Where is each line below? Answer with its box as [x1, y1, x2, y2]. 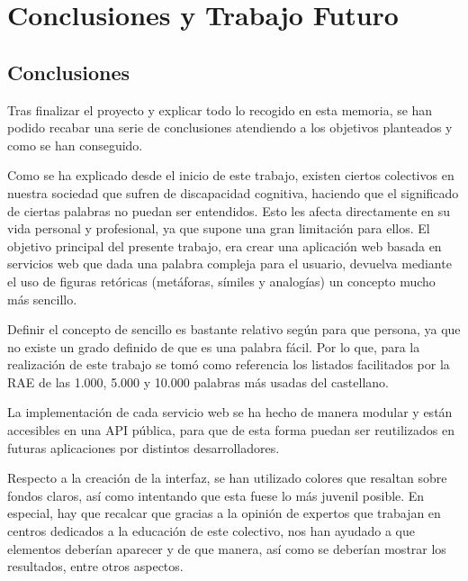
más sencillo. [7, 289, 77, 308]
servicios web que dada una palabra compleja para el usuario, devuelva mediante [7, 254, 452, 273]
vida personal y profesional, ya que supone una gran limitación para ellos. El [7, 219, 430, 238]
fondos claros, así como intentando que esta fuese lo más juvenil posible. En [7, 486, 425, 504]
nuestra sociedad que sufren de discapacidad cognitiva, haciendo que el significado [7, 183, 459, 202]
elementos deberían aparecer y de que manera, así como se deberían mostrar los [7, 539, 446, 558]
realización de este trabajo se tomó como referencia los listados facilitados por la [7, 355, 450, 374]
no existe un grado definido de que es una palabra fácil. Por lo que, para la [7, 337, 420, 356]
